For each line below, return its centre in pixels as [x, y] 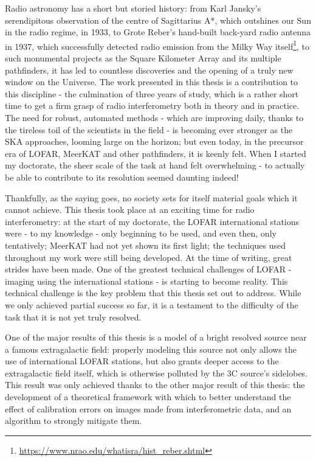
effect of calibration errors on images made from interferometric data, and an [148, 408]
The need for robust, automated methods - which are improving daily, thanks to [154, 117]
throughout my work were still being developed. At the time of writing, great [149, 257]
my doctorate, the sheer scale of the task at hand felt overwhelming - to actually [155, 165]
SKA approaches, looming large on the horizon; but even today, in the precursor [154, 141]
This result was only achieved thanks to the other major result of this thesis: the [155, 385]
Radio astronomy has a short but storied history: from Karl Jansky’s [133, 8]
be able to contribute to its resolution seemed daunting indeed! [122, 177]
